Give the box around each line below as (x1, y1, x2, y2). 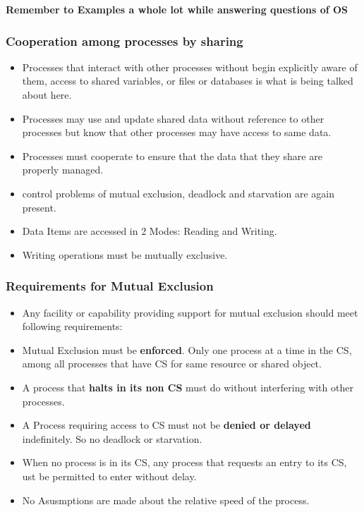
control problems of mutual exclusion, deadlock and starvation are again (22, 185, 334, 200)
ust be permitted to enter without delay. (22, 468, 197, 483)
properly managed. (22, 162, 104, 177)
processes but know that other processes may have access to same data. (22, 125, 332, 140)
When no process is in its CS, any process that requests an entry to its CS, (22, 455, 347, 470)
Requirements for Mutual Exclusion (6, 277, 214, 295)
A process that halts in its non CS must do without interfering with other (22, 379, 353, 394)
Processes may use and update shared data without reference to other (22, 111, 324, 126)
